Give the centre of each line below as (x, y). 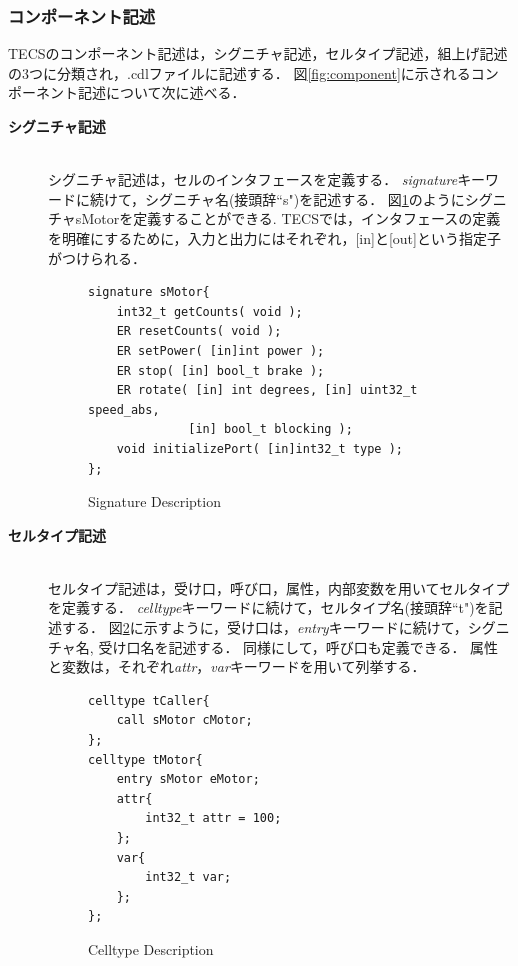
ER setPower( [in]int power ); (220, 350)
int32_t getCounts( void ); (209, 311)
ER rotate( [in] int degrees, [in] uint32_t (267, 390)
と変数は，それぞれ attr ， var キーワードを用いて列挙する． (237, 666)
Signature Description (154, 501)
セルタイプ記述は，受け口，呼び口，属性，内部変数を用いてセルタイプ (279, 587)
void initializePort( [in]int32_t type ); (259, 448)
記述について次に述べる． (161, 92)
